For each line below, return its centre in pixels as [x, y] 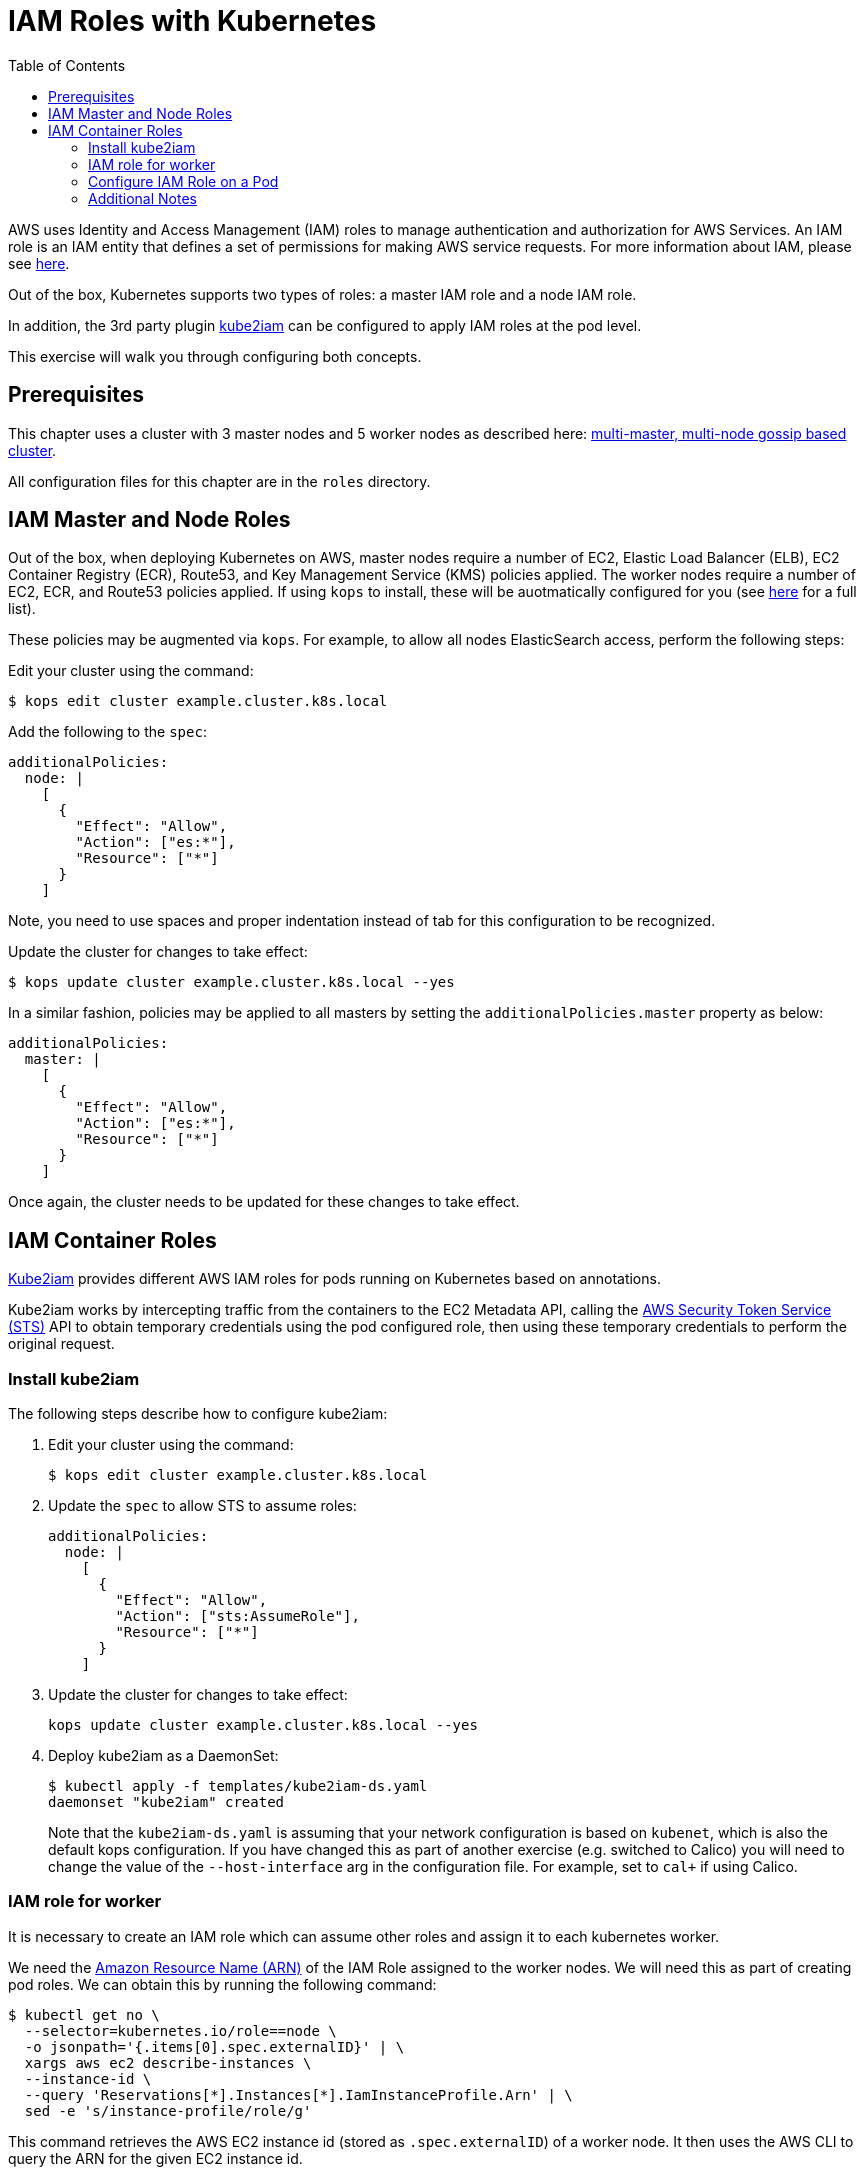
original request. [61, 1344]
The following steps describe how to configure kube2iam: [198, 1414]
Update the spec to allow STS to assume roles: [202, 1506]
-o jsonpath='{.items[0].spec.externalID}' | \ [214, 2046]
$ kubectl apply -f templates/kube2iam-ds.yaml [238, 1786]
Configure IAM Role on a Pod [183, 181]
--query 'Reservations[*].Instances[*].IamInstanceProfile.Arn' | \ [298, 2094]
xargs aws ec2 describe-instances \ [168, 2062]
